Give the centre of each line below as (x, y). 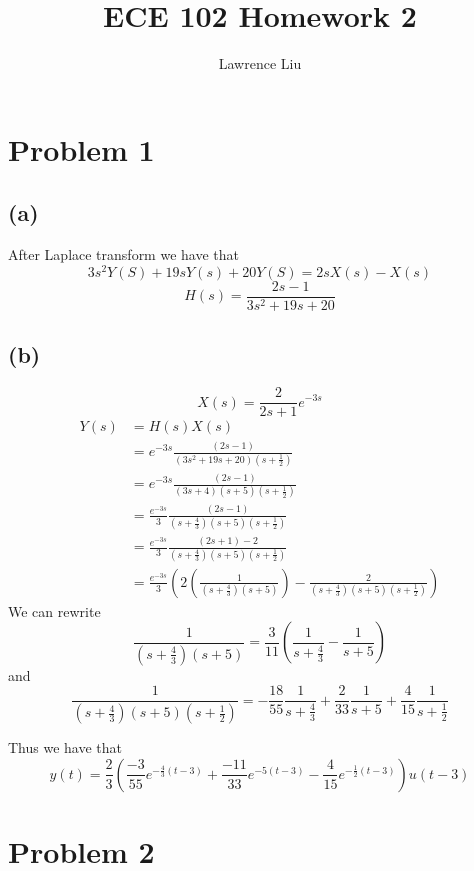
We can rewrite (54, 610)
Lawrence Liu (260, 63)
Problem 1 (81, 148)
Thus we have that (65, 747)
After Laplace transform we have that (123, 254)
